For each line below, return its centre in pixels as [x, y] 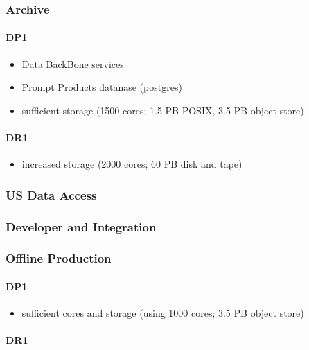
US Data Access [51, 194]
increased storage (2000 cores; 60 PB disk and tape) [132, 164]
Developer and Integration [81, 226]
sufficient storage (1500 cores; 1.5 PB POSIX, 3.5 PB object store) [163, 110]
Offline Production [59, 258]
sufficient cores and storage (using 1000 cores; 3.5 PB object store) [163, 313]
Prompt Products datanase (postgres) [102, 87]
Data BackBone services [73, 63]
